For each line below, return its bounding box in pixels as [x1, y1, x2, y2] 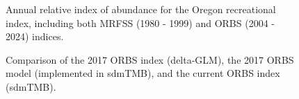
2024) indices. [6, 29, 64, 44]
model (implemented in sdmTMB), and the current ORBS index [6, 66, 280, 80]
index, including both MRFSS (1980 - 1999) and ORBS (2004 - [6, 15, 275, 30]
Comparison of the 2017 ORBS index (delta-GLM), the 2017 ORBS [6, 52, 294, 66]
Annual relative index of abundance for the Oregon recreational [6, 2, 276, 16]
